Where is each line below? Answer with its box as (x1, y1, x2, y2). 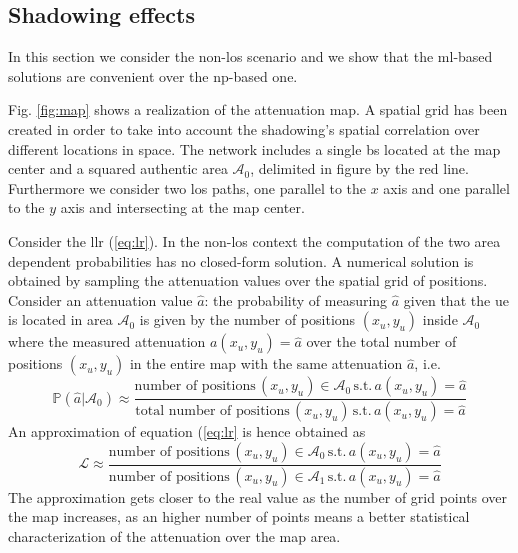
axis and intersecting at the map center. (60, 197, 305, 218)
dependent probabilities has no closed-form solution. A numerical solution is (8, 250, 474, 271)
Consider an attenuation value (8, 289, 193, 310)
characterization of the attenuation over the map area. (8, 525, 341, 546)
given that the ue (403, 289, 509, 310)
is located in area (8, 309, 113, 330)
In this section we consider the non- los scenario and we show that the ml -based (8, 46, 493, 67)
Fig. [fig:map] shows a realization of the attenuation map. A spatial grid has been (8, 99, 508, 120)
